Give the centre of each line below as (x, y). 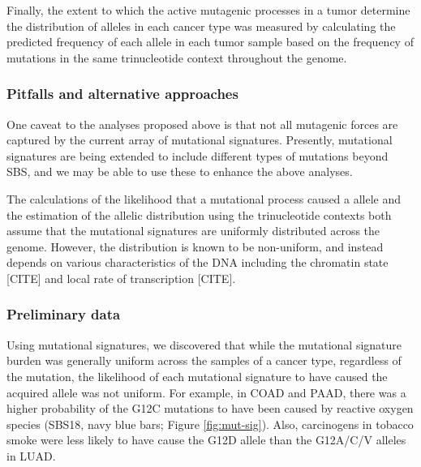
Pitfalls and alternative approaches (122, 94)
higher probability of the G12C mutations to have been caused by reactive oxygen (210, 408)
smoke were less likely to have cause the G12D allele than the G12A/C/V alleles (206, 440)
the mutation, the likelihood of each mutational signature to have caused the (197, 376)
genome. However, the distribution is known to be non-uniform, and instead (195, 246)
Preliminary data (64, 314)
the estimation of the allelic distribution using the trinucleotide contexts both (199, 214)
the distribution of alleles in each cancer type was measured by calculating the (201, 26)
